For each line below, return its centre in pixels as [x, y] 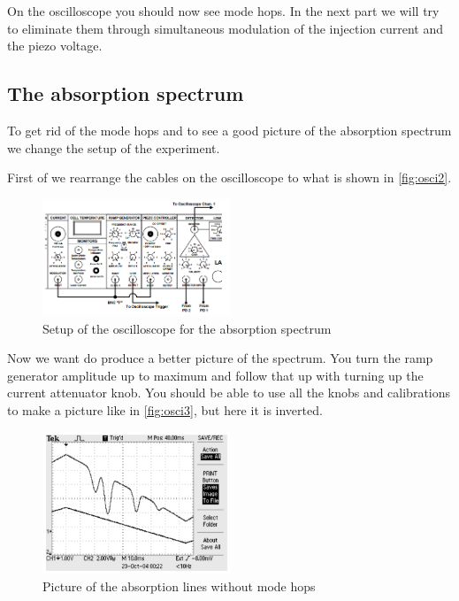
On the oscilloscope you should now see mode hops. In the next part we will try [223, 11]
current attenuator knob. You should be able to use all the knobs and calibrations [229, 393]
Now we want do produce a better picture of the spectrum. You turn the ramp [220, 358]
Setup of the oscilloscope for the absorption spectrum [187, 328]
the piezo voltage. [55, 46]
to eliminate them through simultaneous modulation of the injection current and [226, 28]
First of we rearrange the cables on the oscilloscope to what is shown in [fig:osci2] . [229, 177]
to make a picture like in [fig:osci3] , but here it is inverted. [165, 410]
